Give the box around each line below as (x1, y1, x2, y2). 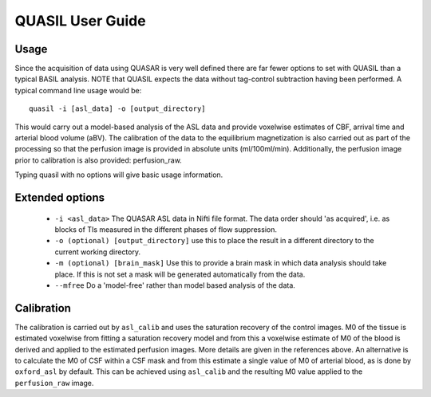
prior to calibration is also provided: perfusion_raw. (14, 155, 183, 165)
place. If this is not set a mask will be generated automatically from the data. (54, 269, 306, 279)
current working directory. (54, 247, 141, 257)
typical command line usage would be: (14, 85, 142, 95)
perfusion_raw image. (14, 378, 94, 387)
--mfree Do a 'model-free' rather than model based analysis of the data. (54, 280, 295, 290)
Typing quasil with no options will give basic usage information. (14, 170, 223, 179)
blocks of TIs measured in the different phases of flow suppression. (54, 224, 277, 234)
